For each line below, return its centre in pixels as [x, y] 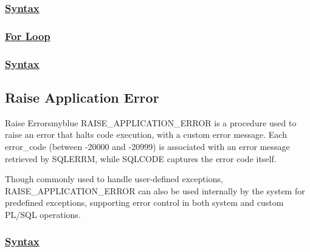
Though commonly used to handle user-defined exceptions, [114, 179]
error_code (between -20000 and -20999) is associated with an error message [147, 146]
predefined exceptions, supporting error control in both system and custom [144, 203]
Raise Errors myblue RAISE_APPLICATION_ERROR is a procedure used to [151, 122]
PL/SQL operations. [43, 214]
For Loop [28, 36]
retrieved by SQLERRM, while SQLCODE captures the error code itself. [141, 158]
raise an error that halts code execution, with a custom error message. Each [146, 135]
